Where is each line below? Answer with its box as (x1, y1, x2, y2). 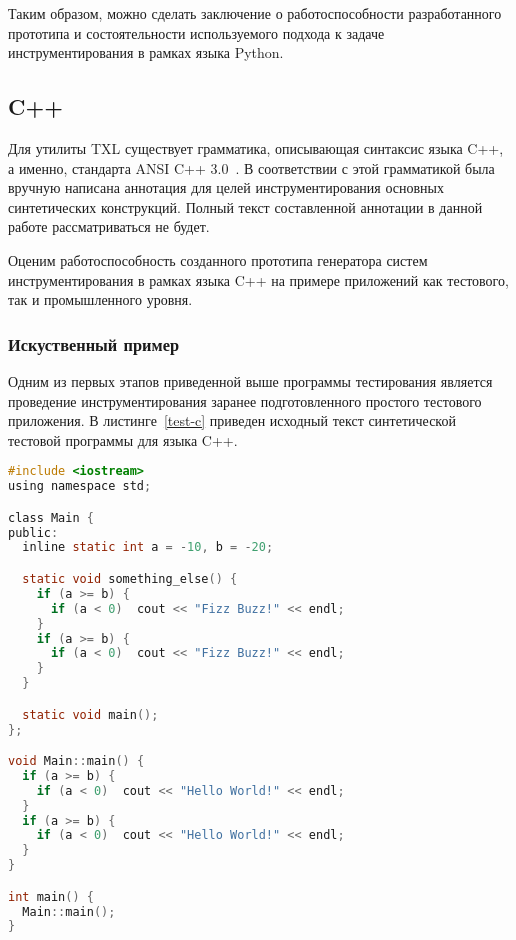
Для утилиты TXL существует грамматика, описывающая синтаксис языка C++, (8, 137, 504, 158)
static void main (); (22, 707, 159, 722)
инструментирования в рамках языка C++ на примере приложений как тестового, (8, 269, 509, 290)
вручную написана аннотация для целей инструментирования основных (8, 177, 445, 198)
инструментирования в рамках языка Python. (8, 42, 284, 63)
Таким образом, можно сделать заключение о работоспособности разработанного (8, 3, 502, 23)
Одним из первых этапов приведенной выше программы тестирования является (8, 370, 493, 391)
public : (8, 525, 59, 540)
